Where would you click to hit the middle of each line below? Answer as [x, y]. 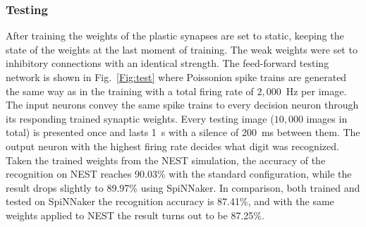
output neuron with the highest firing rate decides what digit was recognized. [172, 146]
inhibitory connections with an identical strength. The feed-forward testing [167, 63]
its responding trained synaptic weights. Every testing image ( [140, 118]
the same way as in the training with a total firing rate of [130, 91]
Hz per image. [316, 91]
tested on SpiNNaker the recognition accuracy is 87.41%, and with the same [170, 201]
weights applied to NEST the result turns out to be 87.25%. [135, 215]
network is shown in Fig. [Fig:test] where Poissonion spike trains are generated [176, 77]
